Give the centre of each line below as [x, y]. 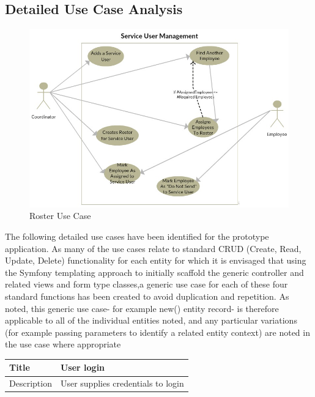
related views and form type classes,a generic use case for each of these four [146, 284]
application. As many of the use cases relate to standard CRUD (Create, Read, [153, 248]
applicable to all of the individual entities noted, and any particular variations [151, 320]
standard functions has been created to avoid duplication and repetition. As [147, 296]
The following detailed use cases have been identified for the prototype [137, 236]
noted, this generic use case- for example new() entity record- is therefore [142, 308]
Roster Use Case [60, 216]
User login [83, 367]
